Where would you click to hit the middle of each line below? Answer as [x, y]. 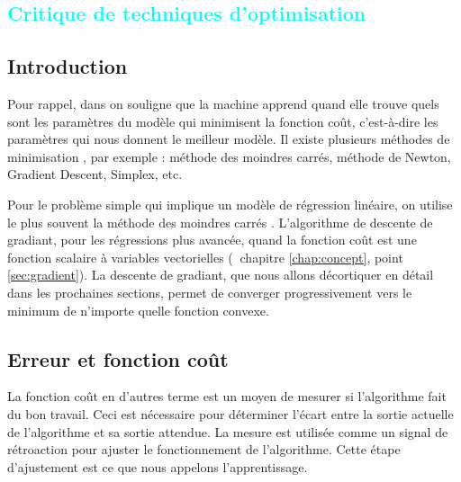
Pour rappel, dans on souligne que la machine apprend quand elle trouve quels [223, 103]
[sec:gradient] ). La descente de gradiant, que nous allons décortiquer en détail [221, 275]
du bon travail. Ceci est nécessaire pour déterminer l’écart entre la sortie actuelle [230, 413]
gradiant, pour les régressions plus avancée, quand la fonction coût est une [212, 240]
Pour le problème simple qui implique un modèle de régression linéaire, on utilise [230, 204]
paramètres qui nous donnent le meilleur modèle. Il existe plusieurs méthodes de [229, 139]
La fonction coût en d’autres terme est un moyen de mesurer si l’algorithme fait [227, 396]
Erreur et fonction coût [118, 358]
